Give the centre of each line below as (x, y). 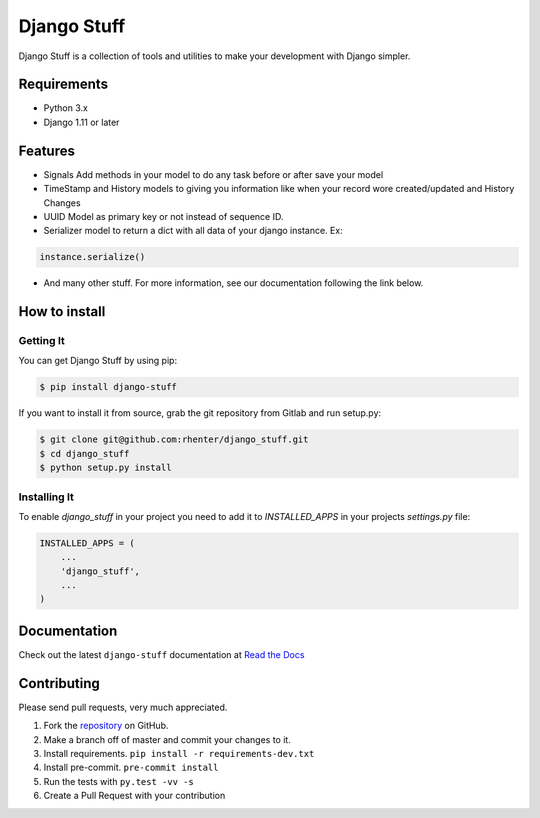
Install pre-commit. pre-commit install (131, 767)
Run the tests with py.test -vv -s (118, 781)
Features (46, 150)
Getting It (41, 341)
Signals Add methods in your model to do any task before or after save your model (213, 174)
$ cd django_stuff (84, 453)
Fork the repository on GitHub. (106, 726)
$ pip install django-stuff (108, 387)
